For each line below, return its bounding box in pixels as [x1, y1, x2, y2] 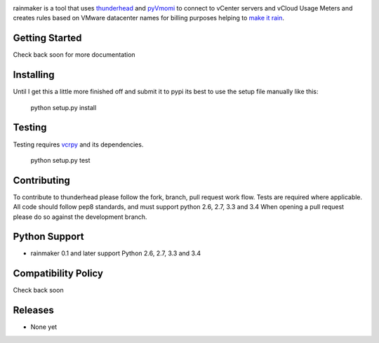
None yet [30, 323, 58, 331]
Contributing [13, 174, 70, 186]
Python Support [13, 231, 84, 243]
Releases [13, 304, 54, 316]
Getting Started [13, 32, 82, 44]
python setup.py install [30, 103, 97, 112]
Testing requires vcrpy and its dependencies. [13, 140, 144, 149]
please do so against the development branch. [13, 213, 147, 221]
